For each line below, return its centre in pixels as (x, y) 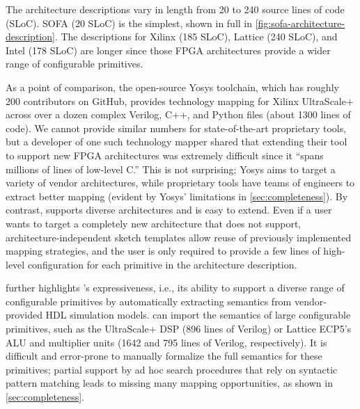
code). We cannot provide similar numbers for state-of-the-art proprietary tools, (176, 128)
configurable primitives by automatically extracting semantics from (149, 301)
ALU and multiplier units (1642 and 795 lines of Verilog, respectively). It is (166, 342)
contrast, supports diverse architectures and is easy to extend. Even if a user (169, 210)
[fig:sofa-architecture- (300, 23)
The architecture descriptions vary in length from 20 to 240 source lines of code (175, 9)
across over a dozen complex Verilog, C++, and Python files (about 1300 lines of (178, 114)
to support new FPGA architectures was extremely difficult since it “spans (165, 155)
